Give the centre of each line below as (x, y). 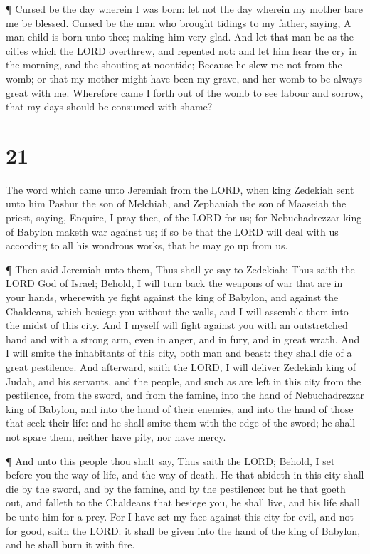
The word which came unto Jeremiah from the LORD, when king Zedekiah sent (180, 189)
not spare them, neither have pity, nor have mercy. (116, 436)
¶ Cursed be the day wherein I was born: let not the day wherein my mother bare (185, 9)
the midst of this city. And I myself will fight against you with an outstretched (177, 325)
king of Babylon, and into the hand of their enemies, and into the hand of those (180, 408)
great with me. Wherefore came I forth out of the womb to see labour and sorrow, (185, 92)
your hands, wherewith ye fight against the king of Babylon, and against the (172, 297)
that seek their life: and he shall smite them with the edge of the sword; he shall (181, 423)
